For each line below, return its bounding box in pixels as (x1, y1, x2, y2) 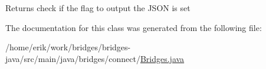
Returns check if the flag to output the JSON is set (5, 2, 191, 13)
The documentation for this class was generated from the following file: (5, 21, 262, 33)
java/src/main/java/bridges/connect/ (5, 52, 140, 64)
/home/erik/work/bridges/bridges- (5, 41, 131, 53)
